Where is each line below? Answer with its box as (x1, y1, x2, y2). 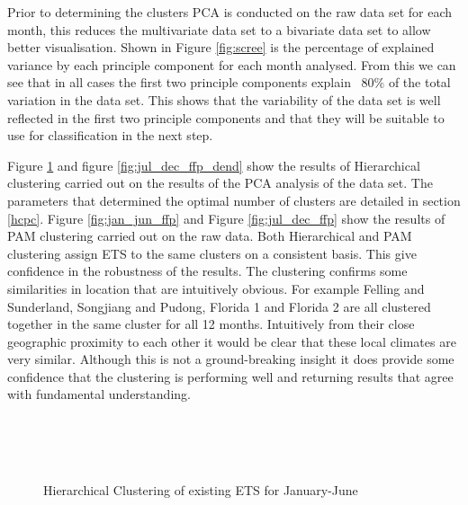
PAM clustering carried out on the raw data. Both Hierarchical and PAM (7, 226, 412, 245)
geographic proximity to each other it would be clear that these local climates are (7, 332, 456, 350)
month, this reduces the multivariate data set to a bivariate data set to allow (7, 20, 431, 39)
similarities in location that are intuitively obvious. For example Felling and (7, 279, 425, 297)
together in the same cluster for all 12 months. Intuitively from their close (7, 315, 415, 333)
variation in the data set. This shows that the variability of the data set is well (7, 90, 441, 109)
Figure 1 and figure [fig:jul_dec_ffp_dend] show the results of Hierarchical (7, 155, 420, 174)
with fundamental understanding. (7, 385, 191, 403)
